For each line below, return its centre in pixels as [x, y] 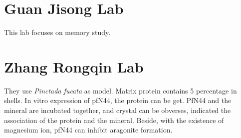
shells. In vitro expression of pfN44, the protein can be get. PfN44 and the [118, 100]
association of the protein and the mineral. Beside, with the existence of [114, 120]
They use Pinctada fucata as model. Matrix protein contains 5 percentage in [120, 90]
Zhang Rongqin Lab [74, 66]
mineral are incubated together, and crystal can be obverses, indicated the [118, 110]
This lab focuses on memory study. [57, 32]
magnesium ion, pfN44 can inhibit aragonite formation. [88, 130]
